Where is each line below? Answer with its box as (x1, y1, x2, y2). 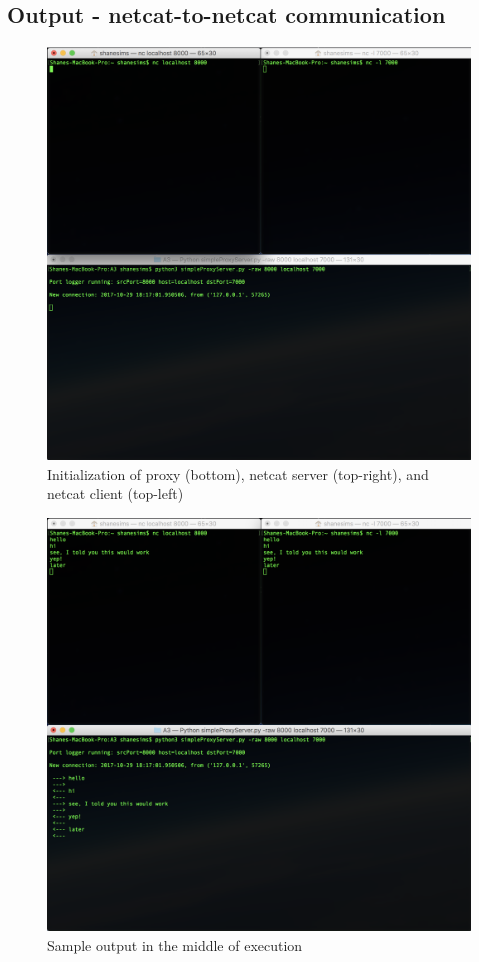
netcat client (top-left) (47, 483, 184, 504)
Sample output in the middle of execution (47, 934, 303, 955)
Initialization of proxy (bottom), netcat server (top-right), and (47, 463, 429, 484)
